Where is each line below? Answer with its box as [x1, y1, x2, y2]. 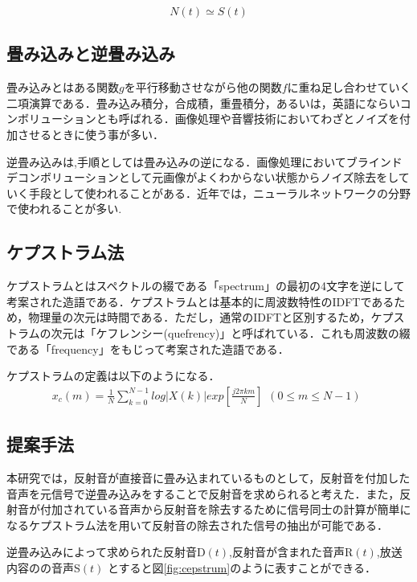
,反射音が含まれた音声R [229, 543, 354, 560]
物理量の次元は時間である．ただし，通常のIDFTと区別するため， [28, 309, 371, 326]
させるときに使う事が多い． [17, 125, 164, 142]
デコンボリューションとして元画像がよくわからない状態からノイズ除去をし [6, 169, 399, 186]
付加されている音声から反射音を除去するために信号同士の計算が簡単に [39, 501, 411, 518]
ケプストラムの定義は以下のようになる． [6, 367, 220, 384]
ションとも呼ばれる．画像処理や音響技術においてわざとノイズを [62, 110, 399, 127]
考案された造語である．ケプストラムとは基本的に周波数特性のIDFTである [6, 293, 395, 309]
